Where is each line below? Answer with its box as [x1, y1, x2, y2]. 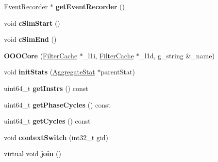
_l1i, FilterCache [83, 50, 134, 60]
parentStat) [101, 67, 135, 77]
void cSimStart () [4, 18, 60, 28]
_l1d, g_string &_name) [139, 50, 215, 60]
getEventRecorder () [55, 1, 125, 11]
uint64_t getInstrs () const [4, 83, 88, 93]
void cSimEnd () [4, 34, 57, 44]
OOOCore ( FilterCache [4, 50, 78, 60]
